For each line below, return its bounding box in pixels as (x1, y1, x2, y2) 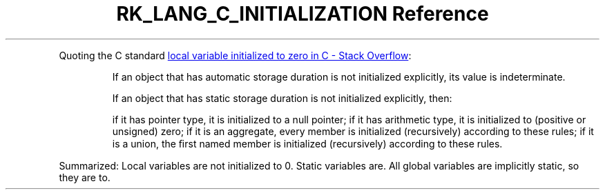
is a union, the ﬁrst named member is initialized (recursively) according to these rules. (112, 137, 503, 150)
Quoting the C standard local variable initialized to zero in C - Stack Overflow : (59, 49, 412, 61)
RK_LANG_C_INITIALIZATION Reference (116, 2, 489, 25)
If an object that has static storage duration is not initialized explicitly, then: (112, 92, 452, 104)
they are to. (59, 171, 111, 183)
